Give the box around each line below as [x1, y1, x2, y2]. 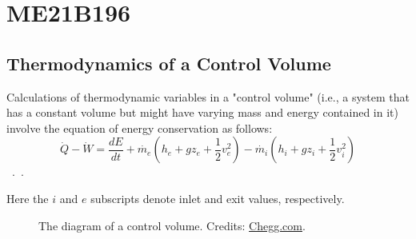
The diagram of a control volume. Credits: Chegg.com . [38, 217, 306, 233]
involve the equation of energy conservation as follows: [6, 119, 273, 136]
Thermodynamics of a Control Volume [6, 50, 331, 75]
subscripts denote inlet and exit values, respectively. [90, 189, 345, 206]
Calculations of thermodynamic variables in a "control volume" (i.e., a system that [6, 88, 410, 105]
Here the [6, 189, 49, 206]
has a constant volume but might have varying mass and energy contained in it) [6, 104, 398, 121]
